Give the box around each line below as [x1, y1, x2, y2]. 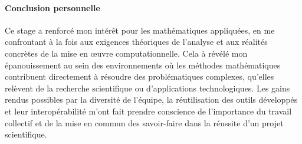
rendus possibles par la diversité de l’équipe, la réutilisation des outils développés [5, 93, 298, 106]
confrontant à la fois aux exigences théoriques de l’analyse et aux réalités [5, 35, 268, 48]
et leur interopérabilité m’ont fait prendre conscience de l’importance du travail [5, 104, 292, 117]
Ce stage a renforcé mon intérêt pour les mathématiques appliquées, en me [5, 24, 275, 36]
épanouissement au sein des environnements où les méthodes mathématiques [5, 58, 281, 71]
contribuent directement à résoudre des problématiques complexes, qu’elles [5, 70, 274, 83]
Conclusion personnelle [5, 1, 100, 14]
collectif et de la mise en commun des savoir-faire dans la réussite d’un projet [5, 116, 284, 129]
